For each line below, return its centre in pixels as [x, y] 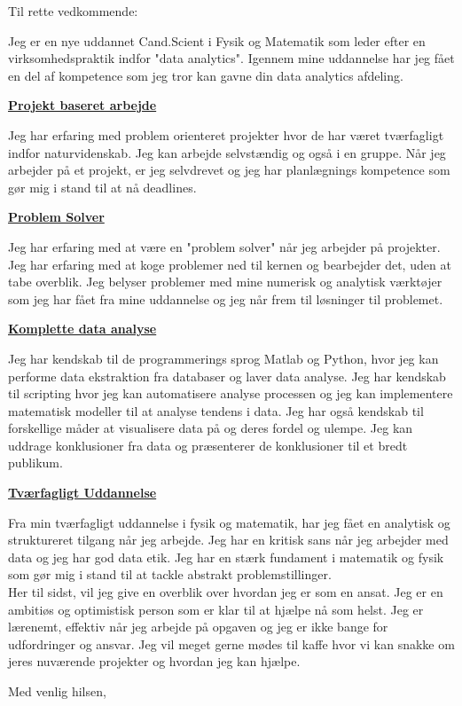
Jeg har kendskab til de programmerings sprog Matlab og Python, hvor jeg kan [223, 358]
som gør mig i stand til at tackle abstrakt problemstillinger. [170, 574]
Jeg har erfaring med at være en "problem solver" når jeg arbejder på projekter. [224, 246]
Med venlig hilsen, [57, 691]
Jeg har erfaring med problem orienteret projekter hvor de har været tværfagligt [226, 134]
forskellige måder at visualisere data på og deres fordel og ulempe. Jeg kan [211, 428]
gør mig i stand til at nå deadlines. [102, 187]
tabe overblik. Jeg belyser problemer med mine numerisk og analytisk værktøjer [225, 282]
